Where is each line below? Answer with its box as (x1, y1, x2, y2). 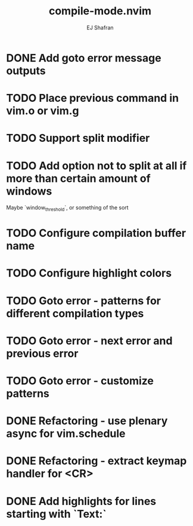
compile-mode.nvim (48, 4, 152, 18)
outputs (6, 64, 46, 77)
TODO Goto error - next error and (6, 334, 173, 348)
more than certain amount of (6, 172, 151, 185)
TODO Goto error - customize (6, 374, 154, 387)
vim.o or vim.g (6, 104, 79, 118)
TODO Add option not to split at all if (6, 159, 187, 172)
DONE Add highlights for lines (6, 494, 157, 508)
